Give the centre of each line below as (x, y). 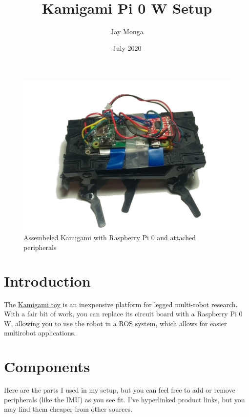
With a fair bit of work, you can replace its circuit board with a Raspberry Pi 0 (123, 314)
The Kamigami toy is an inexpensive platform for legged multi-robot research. (121, 304)
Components (47, 366)
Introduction (47, 281)
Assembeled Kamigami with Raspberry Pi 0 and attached (110, 238)
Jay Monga (127, 31)
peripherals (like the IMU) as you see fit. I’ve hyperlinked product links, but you (124, 399)
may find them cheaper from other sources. (68, 409)
